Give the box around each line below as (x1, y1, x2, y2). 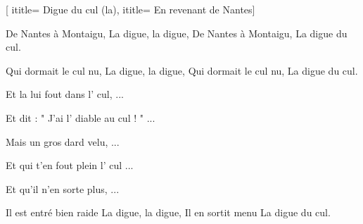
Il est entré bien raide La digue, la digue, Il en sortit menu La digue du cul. (6, 205, 331, 220)
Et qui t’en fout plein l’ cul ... (6, 158, 134, 173)
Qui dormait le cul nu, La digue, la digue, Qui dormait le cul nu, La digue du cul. (6, 63, 358, 77)
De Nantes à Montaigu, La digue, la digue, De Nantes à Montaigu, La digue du (6, 25, 348, 40)
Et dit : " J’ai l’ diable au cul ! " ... (6, 110, 155, 125)
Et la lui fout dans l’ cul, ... (6, 87, 124, 101)
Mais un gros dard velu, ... (6, 134, 120, 149)
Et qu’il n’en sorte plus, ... (6, 181, 120, 196)
